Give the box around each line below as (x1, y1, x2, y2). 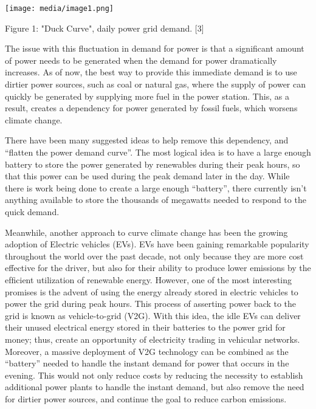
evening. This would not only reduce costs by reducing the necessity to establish (5, 368, 303, 381)
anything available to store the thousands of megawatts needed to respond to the (5, 193, 306, 206)
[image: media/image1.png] (5, 4, 114, 13)
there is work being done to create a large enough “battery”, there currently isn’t (5, 181, 307, 194)
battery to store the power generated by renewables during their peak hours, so (5, 157, 300, 170)
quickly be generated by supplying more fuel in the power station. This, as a (5, 89, 289, 102)
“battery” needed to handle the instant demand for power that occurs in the (5, 357, 289, 369)
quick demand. (5, 205, 60, 218)
